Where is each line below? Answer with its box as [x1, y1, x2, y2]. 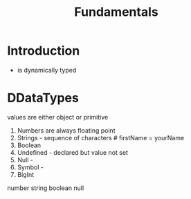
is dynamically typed [17, 66, 77, 74]
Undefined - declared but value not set [17, 148, 128, 156]
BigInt [17, 170, 35, 178]
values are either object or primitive [7, 113, 109, 121]
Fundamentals [74, 4, 158, 20]
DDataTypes [7, 91, 80, 106]
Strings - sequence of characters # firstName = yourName [17, 133, 185, 142]
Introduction [7, 43, 80, 59]
